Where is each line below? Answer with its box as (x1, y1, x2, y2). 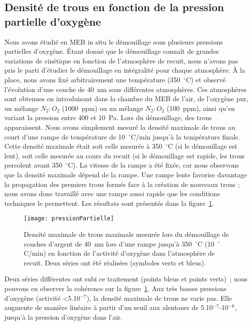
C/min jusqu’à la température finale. (130, 131, 240, 141)
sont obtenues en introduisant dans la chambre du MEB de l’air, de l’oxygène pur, (4, 93, 249, 104)
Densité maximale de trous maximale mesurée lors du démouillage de (24, 229, 229, 239)
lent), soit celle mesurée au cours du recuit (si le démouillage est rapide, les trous (4, 150, 245, 160)
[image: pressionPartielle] (24, 215, 114, 222)
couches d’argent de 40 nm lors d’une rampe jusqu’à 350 (24, 238, 192, 248)
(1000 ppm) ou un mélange (62, 103, 143, 113)
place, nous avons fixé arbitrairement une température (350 (4, 74, 180, 84)
